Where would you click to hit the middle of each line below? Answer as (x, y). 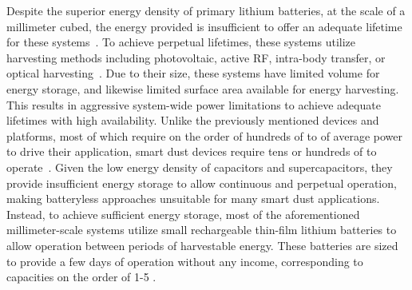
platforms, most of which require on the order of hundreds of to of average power (204, 135)
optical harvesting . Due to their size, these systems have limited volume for (193, 73)
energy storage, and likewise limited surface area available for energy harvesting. (203, 88)
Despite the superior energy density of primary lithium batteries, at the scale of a (206, 10)
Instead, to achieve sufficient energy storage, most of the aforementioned (183, 214)
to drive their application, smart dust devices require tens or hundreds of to (192, 151)
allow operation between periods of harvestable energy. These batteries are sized (202, 245)
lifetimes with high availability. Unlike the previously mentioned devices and (193, 120)
